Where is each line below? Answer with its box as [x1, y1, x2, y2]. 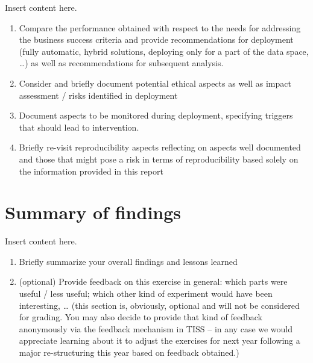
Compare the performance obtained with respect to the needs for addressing [19, 21, 301, 34]
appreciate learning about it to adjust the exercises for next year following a [19, 334, 300, 347]
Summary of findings [5, 200, 182, 225]
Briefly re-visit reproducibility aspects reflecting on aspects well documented [19, 141, 301, 154]
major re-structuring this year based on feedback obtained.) [19, 346, 239, 358]
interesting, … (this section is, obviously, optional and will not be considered [19, 299, 300, 311]
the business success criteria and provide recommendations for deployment [19, 33, 294, 46]
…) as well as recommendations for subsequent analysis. [19, 57, 224, 69]
